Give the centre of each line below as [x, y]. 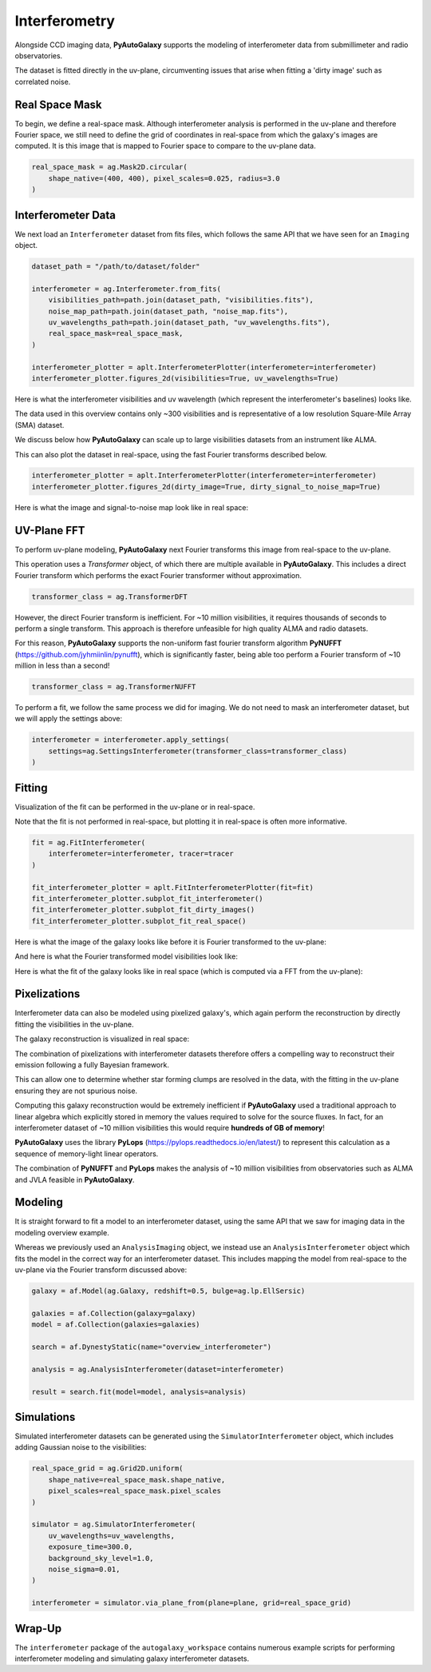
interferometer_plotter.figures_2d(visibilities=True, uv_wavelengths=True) [185, 378]
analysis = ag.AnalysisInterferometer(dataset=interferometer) [158, 1369]
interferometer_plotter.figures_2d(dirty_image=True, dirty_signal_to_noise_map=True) [206, 487]
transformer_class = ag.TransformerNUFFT [114, 687]
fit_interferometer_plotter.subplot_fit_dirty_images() [143, 910]
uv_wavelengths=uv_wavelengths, [112, 1536]
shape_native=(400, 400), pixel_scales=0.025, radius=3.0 [164, 178]
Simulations [45, 1417]
